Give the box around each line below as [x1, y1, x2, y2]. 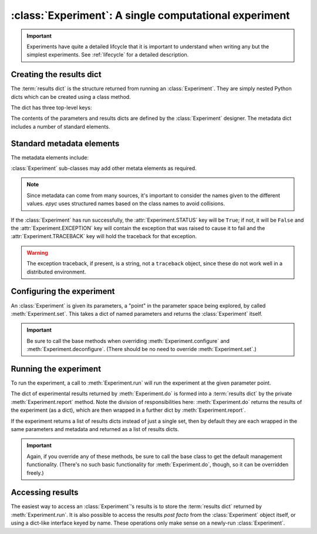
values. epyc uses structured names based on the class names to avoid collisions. [26, 200, 225, 207]
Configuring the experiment [11, 286, 115, 296]
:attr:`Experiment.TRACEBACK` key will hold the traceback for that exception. [11, 233, 197, 240]
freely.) [26, 469, 44, 476]
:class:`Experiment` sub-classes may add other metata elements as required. [11, 165, 197, 172]
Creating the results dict [11, 69, 102, 79]
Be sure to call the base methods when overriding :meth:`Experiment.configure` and [26, 337, 230, 344]
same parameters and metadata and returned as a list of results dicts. [11, 425, 179, 432]
